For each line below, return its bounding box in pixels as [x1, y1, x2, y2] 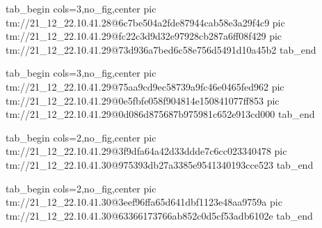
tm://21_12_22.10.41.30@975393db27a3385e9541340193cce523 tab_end [6, 157, 314, 172]
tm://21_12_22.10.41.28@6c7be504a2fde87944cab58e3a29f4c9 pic [6, 15, 285, 29]
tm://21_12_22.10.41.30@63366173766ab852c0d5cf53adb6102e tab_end [6, 208, 313, 222]
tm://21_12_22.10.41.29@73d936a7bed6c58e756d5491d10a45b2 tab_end [6, 42, 316, 56]
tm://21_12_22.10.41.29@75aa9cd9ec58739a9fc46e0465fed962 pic [6, 79, 284, 93]
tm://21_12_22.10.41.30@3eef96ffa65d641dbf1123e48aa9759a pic [6, 195, 282, 209]
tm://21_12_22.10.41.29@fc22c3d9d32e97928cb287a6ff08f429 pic [6, 29, 282, 43]
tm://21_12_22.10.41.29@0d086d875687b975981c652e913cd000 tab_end [6, 107, 315, 121]
